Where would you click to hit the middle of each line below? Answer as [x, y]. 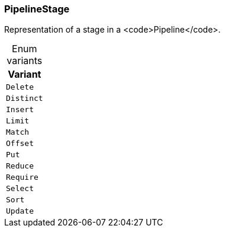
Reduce [20, 166]
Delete [20, 87]
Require [22, 177]
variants [25, 61]
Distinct [25, 98]
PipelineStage [37, 9]
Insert [20, 110]
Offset [20, 144]
